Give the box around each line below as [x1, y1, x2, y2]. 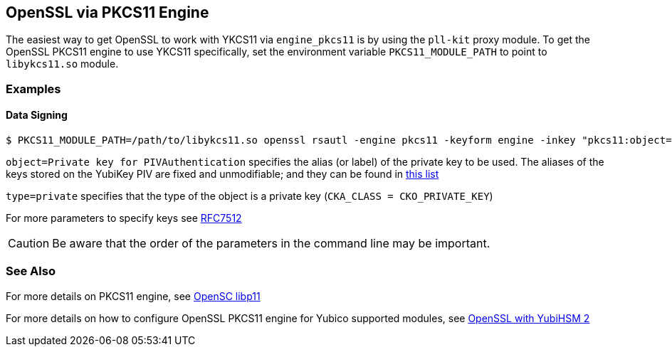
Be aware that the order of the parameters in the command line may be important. [52, 236, 490, 251]
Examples [6, 81, 61, 96]
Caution [8, 236, 50, 251]
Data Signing [6, 109, 68, 122]
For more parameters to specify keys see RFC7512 [6, 212, 242, 225]
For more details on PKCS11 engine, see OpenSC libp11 [6, 289, 261, 302]
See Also [6, 264, 56, 279]
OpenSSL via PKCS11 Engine [6, 4, 209, 21]
